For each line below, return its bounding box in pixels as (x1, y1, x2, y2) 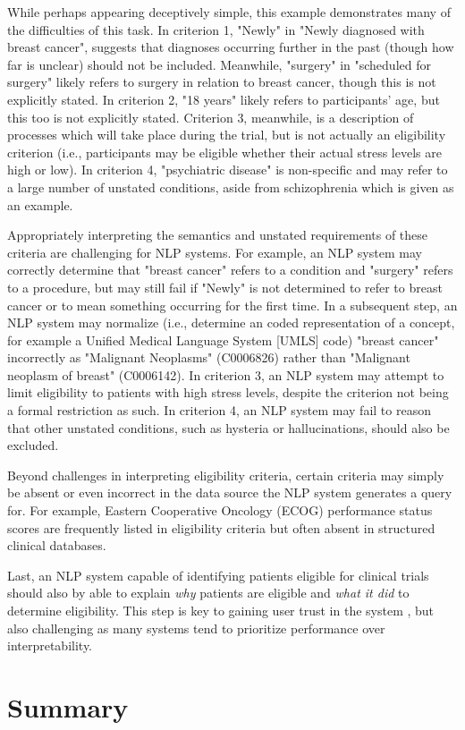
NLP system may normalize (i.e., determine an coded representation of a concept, (7, 313, 455, 332)
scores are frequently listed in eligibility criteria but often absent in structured (7, 518, 435, 537)
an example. (7, 195, 73, 214)
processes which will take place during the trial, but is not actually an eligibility (7, 125, 446, 144)
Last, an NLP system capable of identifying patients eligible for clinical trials (7, 565, 429, 584)
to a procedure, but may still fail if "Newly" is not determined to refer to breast (7, 277, 443, 296)
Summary (7, 688, 129, 725)
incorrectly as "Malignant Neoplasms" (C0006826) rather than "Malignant (7, 348, 410, 367)
